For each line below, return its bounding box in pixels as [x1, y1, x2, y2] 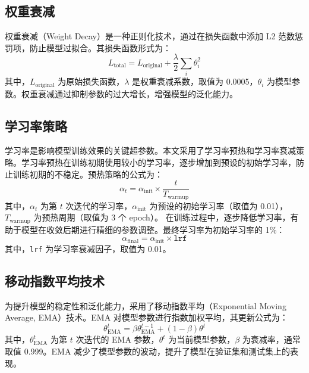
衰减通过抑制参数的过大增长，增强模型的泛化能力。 [37, 87, 238, 100]
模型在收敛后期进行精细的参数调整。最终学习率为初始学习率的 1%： [21, 223, 285, 235]
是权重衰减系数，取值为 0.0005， [131, 75, 258, 88]
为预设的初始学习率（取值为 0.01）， [149, 199, 288, 212]
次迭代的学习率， [65, 199, 133, 212]
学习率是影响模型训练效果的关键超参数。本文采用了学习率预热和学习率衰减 [5, 144, 296, 157]
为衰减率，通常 [242, 333, 301, 346]
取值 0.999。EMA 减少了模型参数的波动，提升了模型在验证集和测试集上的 [5, 344, 291, 357]
